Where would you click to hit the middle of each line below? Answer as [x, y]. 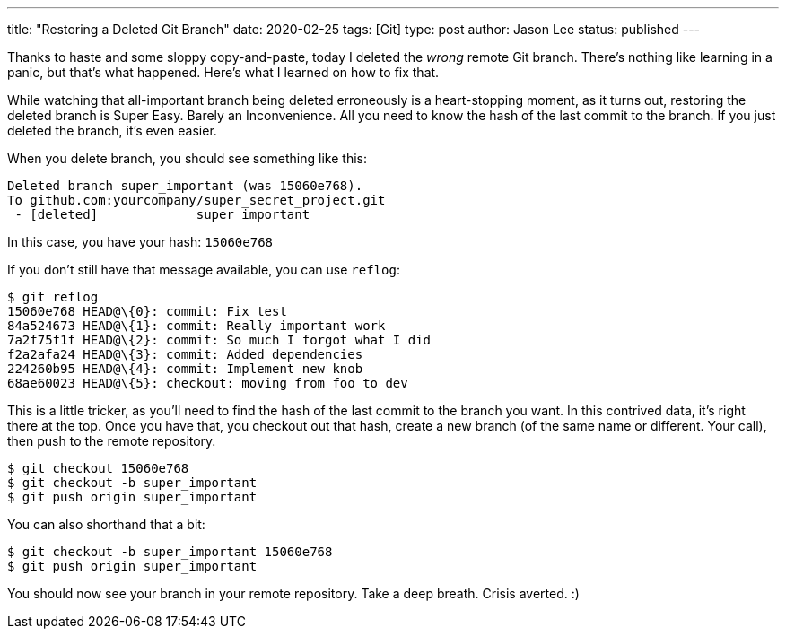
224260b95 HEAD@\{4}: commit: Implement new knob [185, 369]
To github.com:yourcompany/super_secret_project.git [196, 200]
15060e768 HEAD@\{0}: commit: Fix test [147, 311]
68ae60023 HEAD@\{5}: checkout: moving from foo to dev [208, 383]
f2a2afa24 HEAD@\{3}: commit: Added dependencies [185, 354]
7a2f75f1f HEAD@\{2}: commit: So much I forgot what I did [219, 340]
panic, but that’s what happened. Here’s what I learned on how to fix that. [223, 72]
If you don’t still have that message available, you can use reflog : [204, 270]
